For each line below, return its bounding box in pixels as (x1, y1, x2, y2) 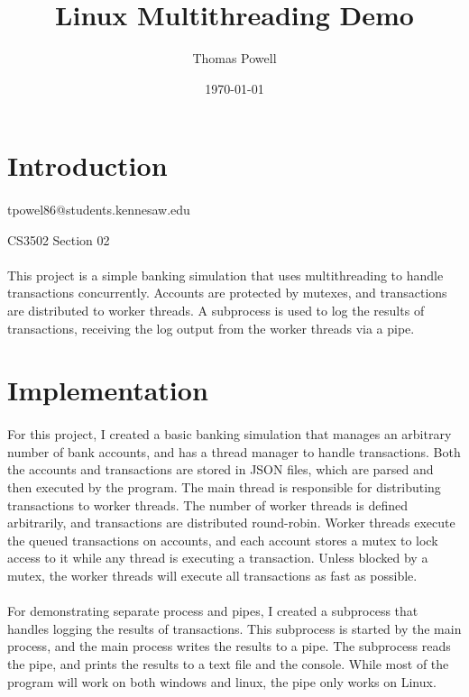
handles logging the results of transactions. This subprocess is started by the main (7, 619, 462, 637)
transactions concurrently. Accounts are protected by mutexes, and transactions (7, 283, 447, 302)
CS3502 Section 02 (7, 230, 110, 249)
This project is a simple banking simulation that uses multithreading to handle (7, 265, 444, 284)
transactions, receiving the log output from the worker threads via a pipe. (7, 318, 415, 337)
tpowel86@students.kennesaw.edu (7, 200, 190, 219)
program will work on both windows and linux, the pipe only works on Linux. (7, 672, 437, 691)
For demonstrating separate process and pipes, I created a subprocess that (7, 601, 418, 620)
